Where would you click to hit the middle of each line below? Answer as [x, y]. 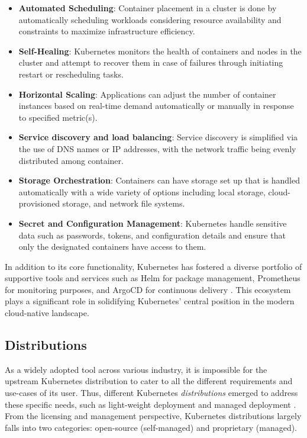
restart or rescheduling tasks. [71, 74]
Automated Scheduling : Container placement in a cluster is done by [148, 8]
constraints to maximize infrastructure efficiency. [107, 31]
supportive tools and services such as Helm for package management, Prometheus [153, 278]
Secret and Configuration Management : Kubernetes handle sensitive [153, 223]
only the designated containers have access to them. [112, 247]
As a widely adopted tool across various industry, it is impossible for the [136, 369]
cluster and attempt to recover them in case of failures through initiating [151, 62]
